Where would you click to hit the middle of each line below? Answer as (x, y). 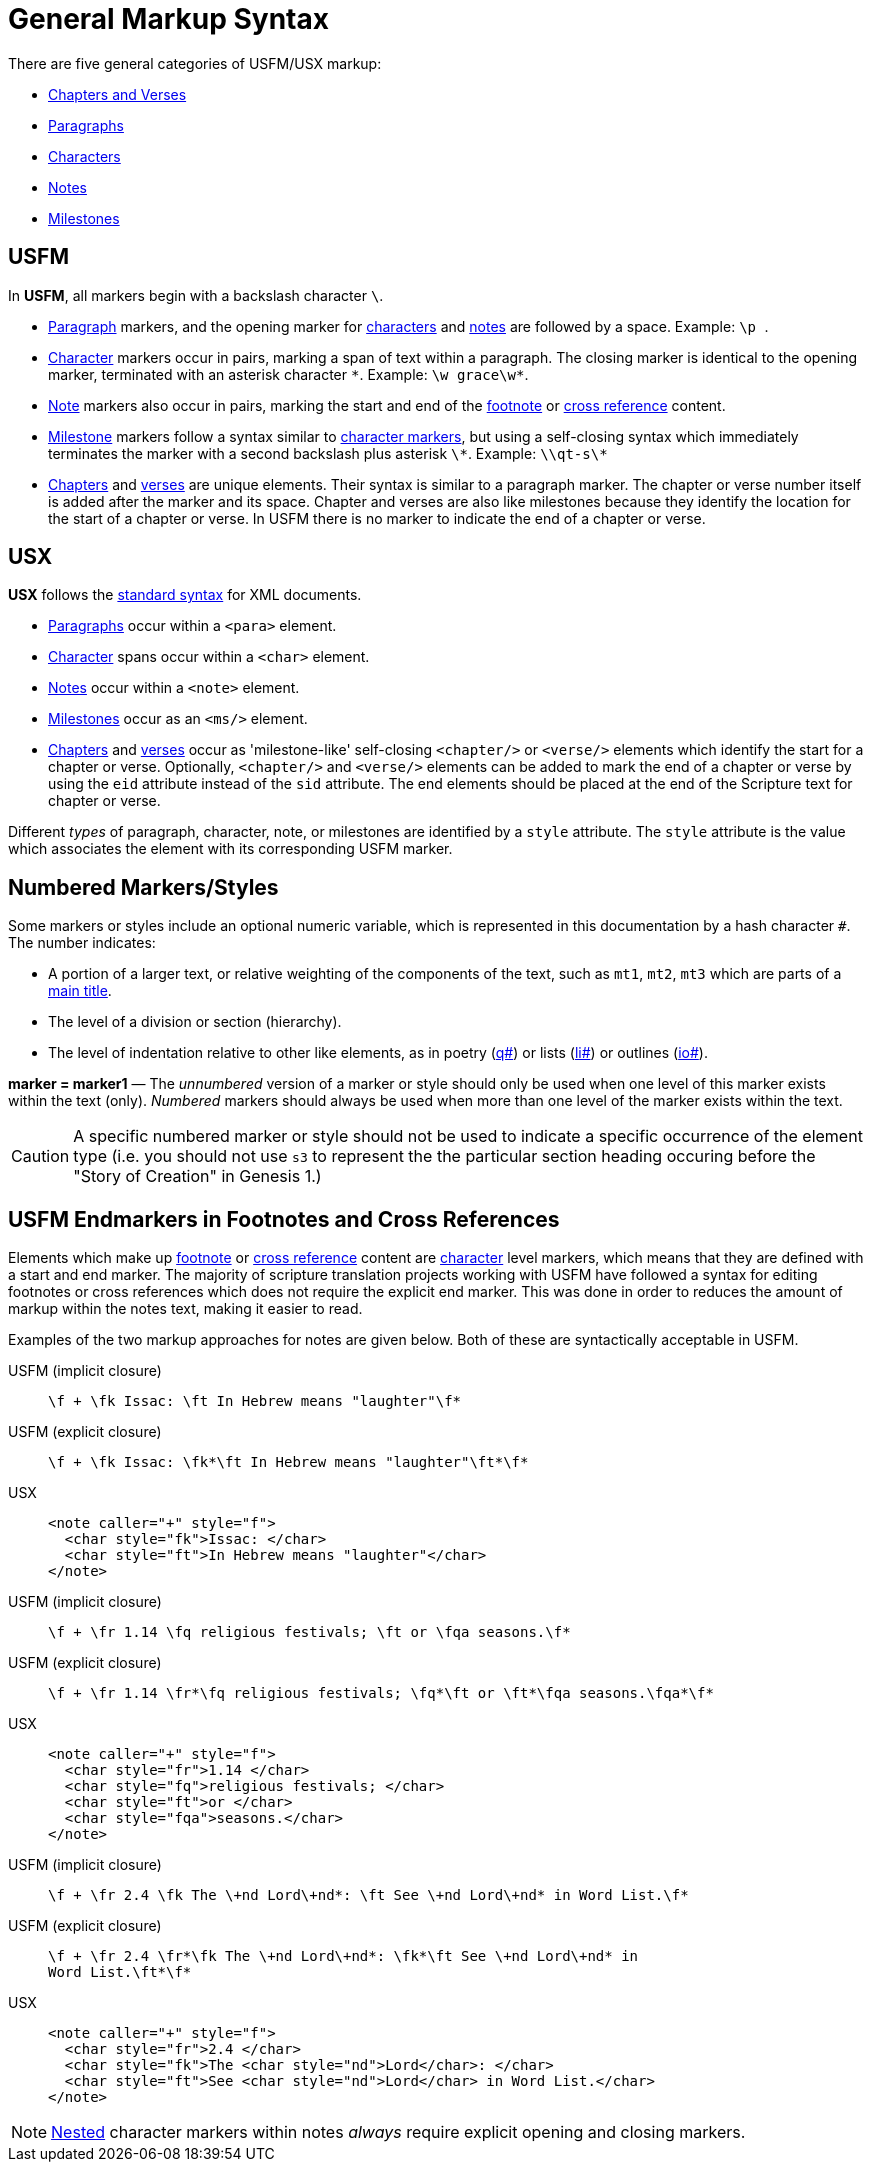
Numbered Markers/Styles (143, 887)
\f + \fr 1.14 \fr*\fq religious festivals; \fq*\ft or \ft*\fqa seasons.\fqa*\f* (381, 1693)
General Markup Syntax (168, 19)
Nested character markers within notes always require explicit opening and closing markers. (398, 2132)
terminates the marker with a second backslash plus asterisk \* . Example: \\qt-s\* (328, 453)
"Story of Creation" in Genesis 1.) (197, 1176)
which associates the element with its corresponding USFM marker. (230, 849)
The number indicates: (82, 943)
